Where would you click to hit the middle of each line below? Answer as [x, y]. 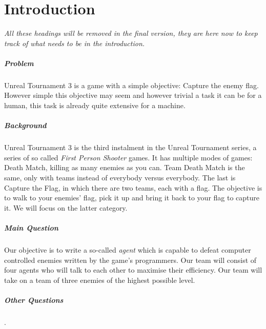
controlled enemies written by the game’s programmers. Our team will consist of [130, 260]
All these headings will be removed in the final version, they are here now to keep [131, 33]
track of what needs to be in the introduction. [75, 43]
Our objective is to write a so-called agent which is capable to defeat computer [128, 249]
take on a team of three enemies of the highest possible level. [100, 280]
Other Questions [34, 300]
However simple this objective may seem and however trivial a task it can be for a [133, 95]
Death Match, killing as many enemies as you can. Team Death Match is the [125, 167]
